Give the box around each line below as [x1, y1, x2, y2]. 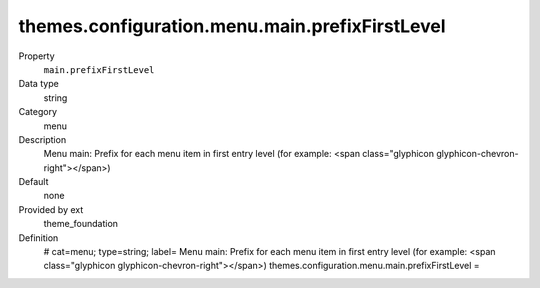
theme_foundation [43, 218, 119, 230]
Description [18, 133, 67, 145]
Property [18, 50, 55, 62]
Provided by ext [18, 203, 84, 215]
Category [18, 106, 58, 118]
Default [18, 176, 49, 188]
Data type [18, 78, 59, 90]
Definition [18, 231, 59, 244]
